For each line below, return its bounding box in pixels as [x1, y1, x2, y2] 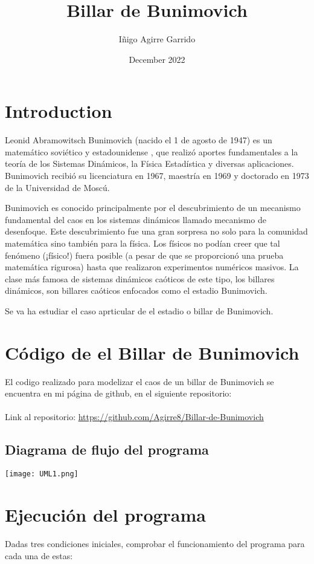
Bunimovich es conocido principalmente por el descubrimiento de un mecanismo [5, 201, 301, 214]
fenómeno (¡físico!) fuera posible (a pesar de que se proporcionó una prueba [5, 248, 284, 261]
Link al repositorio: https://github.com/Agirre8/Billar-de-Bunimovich [5, 410, 264, 423]
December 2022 [129, 53, 185, 65]
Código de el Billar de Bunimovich [5, 340, 300, 365]
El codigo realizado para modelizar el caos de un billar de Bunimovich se [5, 375, 274, 387]
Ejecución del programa [5, 502, 206, 527]
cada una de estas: [5, 549, 73, 562]
